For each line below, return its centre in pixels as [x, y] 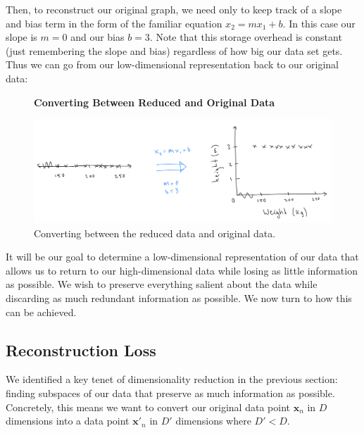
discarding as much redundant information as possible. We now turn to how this [179, 297]
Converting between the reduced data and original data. [155, 233]
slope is [21, 37]
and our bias [98, 37]
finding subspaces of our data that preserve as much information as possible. [170, 393]
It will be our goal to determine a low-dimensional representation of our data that [182, 257]
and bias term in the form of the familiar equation [114, 23]
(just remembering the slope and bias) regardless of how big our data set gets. [174, 50]
